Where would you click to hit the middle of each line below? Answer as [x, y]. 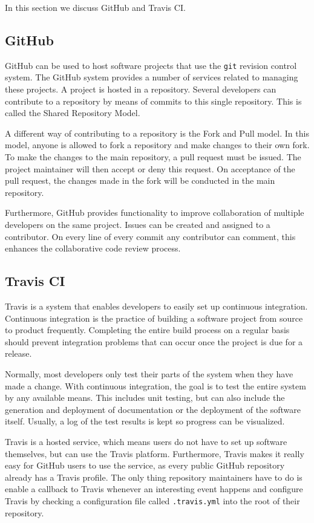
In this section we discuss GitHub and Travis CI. [95, 7]
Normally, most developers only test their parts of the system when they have [149, 373]
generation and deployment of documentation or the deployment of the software [153, 409]
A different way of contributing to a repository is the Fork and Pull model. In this [157, 133]
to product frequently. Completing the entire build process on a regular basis [147, 330]
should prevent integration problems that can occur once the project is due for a [154, 341]
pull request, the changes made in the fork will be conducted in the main [140, 180]
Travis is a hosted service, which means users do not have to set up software [146, 441]
